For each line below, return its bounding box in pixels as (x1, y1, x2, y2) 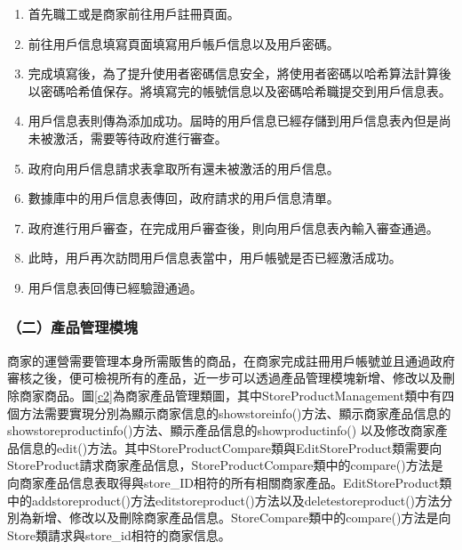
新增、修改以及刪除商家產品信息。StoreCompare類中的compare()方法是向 (31, 508, 451, 527)
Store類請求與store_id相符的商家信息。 (7, 525, 231, 544)
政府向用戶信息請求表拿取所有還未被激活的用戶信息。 (28, 158, 339, 177)
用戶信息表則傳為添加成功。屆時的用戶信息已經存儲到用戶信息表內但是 (28, 111, 439, 130)
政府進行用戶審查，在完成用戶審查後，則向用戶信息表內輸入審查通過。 (28, 218, 439, 237)
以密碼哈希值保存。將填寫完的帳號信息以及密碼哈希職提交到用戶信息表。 (28, 81, 451, 100)
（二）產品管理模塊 (7, 316, 139, 338)
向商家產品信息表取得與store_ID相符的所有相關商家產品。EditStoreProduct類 (7, 473, 452, 491)
